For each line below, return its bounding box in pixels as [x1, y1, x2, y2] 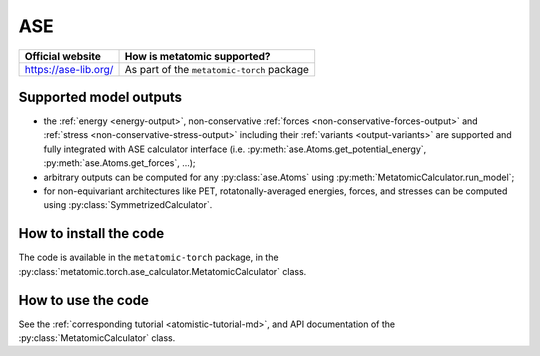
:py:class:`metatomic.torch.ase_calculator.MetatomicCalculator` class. [18, 265, 307, 277]
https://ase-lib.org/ [24, 62, 114, 76]
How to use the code [18, 291, 150, 309]
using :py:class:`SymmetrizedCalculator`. [43, 199, 213, 211]
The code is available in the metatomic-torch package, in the [18, 251, 279, 264]
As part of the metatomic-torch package [124, 62, 310, 76]
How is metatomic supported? [124, 49, 271, 63]
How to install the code [18, 225, 165, 242]
